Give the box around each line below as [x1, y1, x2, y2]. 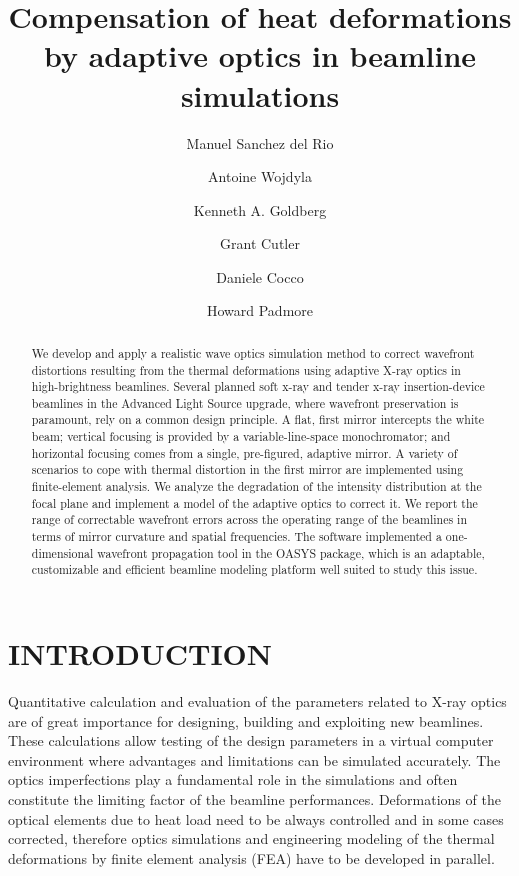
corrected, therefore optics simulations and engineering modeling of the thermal [8, 828, 495, 849]
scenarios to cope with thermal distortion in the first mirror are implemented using [31, 461, 464, 478]
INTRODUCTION [8, 633, 273, 674]
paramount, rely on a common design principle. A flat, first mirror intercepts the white [31, 411, 485, 428]
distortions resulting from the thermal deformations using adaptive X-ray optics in [31, 361, 461, 378]
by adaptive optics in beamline [43, 35, 477, 76]
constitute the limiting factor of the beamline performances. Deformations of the [8, 788, 501, 809]
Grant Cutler [220, 233, 300, 254]
